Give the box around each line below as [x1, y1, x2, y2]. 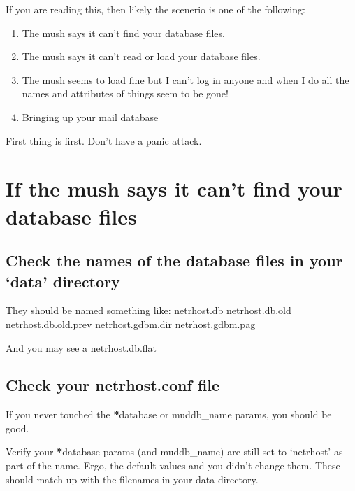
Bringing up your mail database [22, 109, 159, 124]
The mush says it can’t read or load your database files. [22, 49, 261, 64]
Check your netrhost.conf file [6, 374, 220, 396]
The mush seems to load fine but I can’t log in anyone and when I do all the [22, 72, 349, 87]
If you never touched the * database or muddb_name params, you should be [6, 407, 332, 422]
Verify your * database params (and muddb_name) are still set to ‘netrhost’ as [6, 444, 343, 459]
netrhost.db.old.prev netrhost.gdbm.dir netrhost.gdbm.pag [6, 316, 256, 331]
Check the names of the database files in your [6, 250, 343, 271]
